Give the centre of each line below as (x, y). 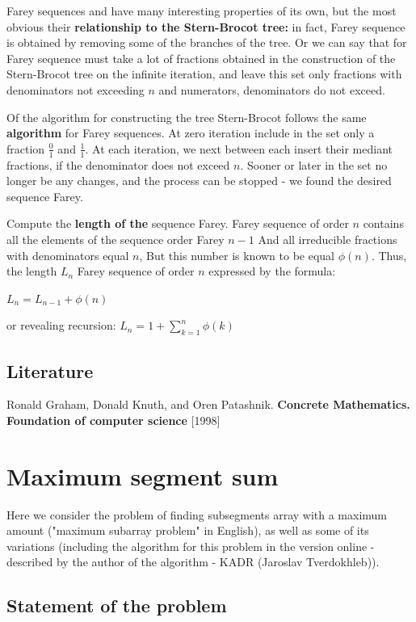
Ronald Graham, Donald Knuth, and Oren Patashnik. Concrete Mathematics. (208, 404)
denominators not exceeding (76, 89)
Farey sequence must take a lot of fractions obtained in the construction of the (201, 58)
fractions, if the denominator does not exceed (118, 164)
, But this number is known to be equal (237, 255)
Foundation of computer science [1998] (113, 420)
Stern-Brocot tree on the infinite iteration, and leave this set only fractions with (204, 74)
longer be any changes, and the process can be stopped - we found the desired (199, 181)
